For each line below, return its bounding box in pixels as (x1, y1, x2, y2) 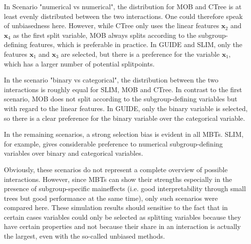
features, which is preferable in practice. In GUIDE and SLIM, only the (29, 39, 243, 49)
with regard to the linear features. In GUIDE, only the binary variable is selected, (4, 103, 248, 113)
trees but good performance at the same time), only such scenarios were (4, 193, 218, 203)
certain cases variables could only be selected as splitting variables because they (4, 211, 241, 222)
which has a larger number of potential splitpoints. (4, 58, 155, 68)
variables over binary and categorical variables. (4, 148, 143, 158)
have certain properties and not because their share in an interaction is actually (4, 221, 241, 231)
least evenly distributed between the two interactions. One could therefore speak (4, 11, 243, 21)
